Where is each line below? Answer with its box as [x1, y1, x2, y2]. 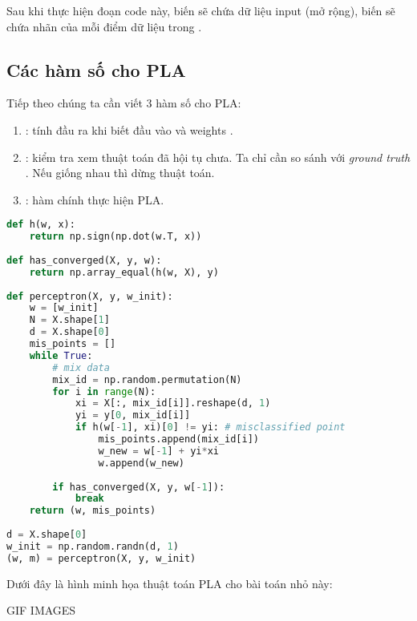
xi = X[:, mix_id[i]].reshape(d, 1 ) [75, 397, 271, 409]
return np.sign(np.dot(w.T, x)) [29, 231, 202, 243]
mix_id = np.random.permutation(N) [52, 373, 242, 385]
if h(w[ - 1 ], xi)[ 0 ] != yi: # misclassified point [75, 421, 346, 433]
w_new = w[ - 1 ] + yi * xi [98, 445, 219, 457]
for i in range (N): [52, 385, 156, 397]
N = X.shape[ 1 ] [29, 314, 110, 326]
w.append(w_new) [98, 457, 184, 469]
